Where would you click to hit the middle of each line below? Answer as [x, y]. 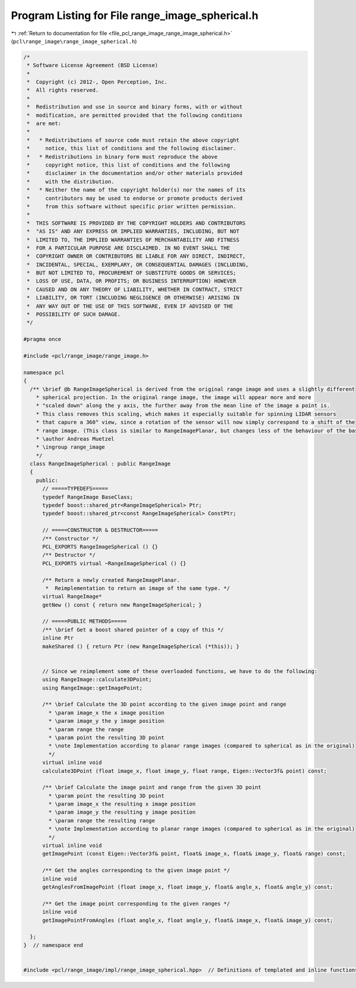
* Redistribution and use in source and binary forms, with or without [135, 107]
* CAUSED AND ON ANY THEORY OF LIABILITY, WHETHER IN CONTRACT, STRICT [135, 289]
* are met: [44, 124]
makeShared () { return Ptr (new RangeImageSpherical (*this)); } [141, 646]
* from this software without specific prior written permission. [132, 206]
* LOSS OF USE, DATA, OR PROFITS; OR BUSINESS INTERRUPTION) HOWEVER [132, 281]
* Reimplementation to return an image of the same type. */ [138, 588]
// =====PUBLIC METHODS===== [85, 622]
